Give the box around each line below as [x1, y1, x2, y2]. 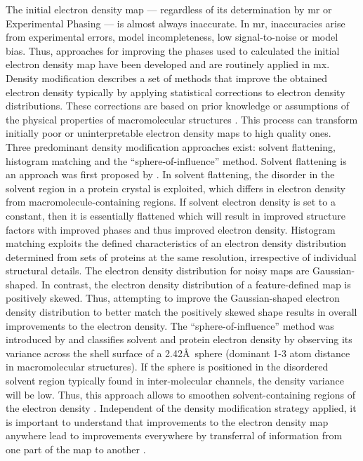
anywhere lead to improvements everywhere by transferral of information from [6, 428, 343, 443]
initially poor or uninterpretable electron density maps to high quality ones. [6, 126, 331, 140]
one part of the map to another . [6, 442, 146, 456]
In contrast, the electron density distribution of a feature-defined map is [41, 276, 351, 291]
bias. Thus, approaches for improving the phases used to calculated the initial [6, 43, 340, 58]
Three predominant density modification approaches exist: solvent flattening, [6, 139, 336, 154]
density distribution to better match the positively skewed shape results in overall [6, 305, 357, 319]
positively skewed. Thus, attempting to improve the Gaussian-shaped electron [6, 290, 340, 305]
